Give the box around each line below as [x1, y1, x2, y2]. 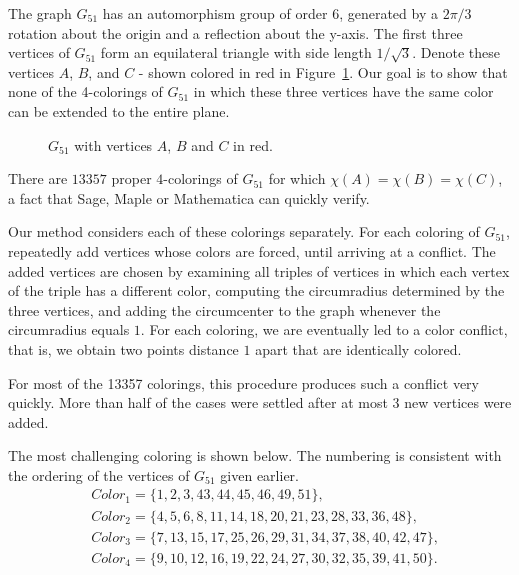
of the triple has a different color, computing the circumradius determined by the [8, 280, 505, 301]
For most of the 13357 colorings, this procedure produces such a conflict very [8, 372, 479, 393]
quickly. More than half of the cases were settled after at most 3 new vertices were [8, 392, 512, 413]
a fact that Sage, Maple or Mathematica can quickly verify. [8, 187, 370, 208]
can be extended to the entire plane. [8, 100, 230, 121]
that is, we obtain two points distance [8, 338, 239, 359]
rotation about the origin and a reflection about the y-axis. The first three [8, 22, 463, 43]
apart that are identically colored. [255, 338, 462, 359]
